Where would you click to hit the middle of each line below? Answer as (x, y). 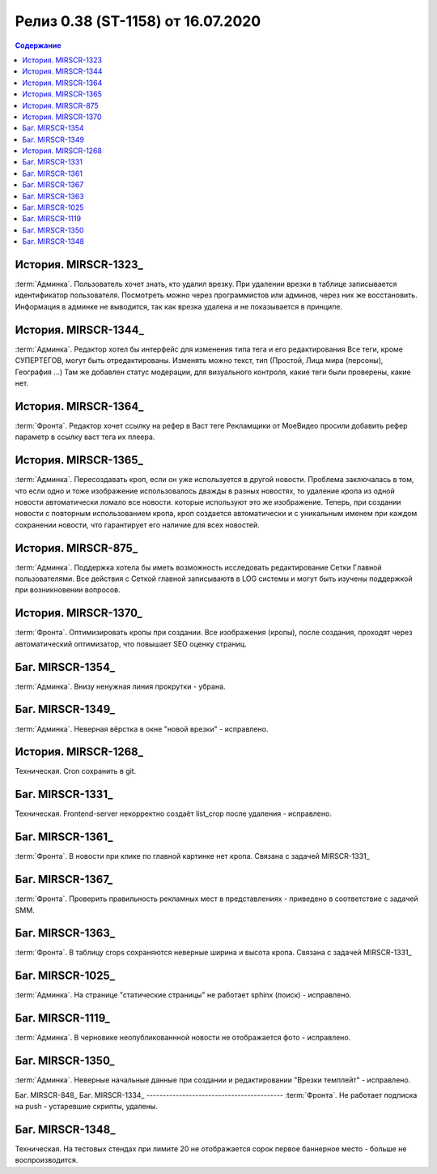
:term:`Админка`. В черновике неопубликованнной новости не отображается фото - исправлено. (183, 1038)
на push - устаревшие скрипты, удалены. (86, 1106)
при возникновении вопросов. (68, 590)
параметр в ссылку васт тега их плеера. (85, 437)
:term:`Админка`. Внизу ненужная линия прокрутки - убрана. (120, 686)
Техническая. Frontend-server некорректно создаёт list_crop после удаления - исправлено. (173, 813)
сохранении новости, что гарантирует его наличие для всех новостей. (137, 525)
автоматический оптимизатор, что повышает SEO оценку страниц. (131, 643)
